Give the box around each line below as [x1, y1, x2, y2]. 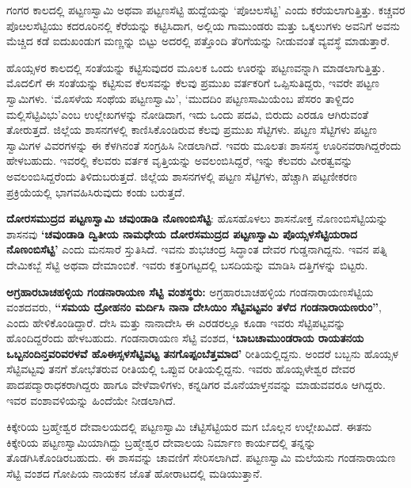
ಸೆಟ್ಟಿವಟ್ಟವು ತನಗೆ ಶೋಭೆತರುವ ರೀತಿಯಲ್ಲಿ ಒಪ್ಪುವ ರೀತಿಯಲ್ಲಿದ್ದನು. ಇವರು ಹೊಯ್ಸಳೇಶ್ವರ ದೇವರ [6, 360, 356, 377]
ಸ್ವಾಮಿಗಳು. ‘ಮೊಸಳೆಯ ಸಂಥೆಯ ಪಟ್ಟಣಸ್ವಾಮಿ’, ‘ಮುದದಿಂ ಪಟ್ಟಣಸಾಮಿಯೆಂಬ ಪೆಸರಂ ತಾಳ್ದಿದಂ [6, 90, 354, 106]
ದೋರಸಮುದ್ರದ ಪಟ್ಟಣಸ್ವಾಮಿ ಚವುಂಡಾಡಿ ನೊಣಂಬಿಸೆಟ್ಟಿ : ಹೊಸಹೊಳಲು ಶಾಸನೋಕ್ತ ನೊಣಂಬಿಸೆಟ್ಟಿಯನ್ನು [6, 210, 388, 227]
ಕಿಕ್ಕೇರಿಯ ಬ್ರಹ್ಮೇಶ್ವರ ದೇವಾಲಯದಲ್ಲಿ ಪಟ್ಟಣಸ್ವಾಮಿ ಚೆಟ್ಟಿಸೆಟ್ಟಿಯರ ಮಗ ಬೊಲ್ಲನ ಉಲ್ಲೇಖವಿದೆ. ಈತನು [6, 418, 372, 435]
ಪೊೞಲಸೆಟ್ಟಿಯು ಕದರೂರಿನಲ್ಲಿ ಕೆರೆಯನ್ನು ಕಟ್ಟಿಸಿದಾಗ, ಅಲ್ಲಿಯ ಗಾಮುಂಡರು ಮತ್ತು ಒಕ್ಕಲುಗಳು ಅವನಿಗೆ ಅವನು [6, 17, 400, 33]
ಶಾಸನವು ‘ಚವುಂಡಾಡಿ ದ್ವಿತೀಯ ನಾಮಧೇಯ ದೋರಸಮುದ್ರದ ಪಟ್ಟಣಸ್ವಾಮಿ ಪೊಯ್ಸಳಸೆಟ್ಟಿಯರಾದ [6, 225, 358, 242]
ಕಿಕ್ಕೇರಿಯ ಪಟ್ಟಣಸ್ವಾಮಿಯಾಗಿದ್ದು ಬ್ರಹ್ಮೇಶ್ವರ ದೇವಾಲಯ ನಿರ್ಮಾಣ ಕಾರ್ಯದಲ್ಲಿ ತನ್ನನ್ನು [6, 433, 316, 450]
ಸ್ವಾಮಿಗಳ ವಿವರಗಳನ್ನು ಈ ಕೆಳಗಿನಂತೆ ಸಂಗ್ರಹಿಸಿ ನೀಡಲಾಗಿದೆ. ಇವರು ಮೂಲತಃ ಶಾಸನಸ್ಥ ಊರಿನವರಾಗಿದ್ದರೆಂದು [6, 136, 401, 153]
